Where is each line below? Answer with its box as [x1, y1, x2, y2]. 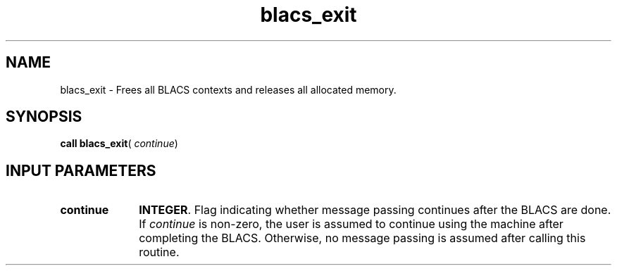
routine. [139, 245, 180, 260]
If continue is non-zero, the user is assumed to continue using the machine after [139, 217, 563, 232]
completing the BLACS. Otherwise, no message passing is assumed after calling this [139, 231, 586, 246]
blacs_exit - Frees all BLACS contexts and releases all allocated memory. [60, 83, 397, 96]
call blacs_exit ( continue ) [60, 137, 178, 150]
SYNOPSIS [6, 108, 82, 126]
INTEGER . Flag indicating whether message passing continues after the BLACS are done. [139, 203, 611, 218]
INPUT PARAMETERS [6, 161, 156, 179]
